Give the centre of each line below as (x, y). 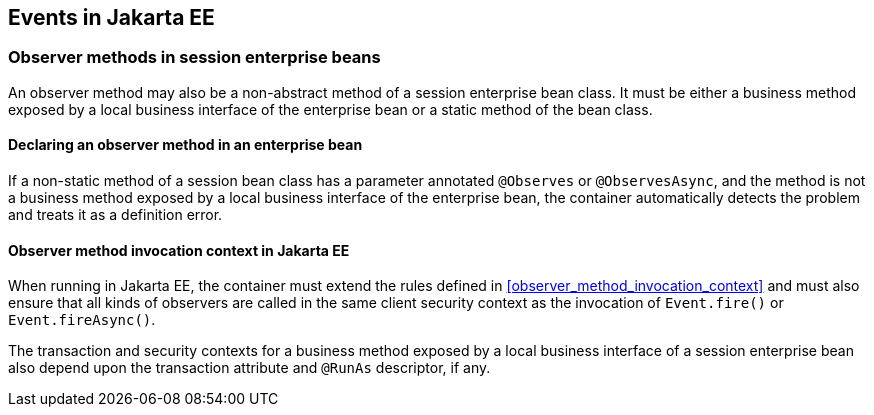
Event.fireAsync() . (82, 320)
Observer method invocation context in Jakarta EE (179, 250)
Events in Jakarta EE (111, 17)
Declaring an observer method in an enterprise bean (185, 145)
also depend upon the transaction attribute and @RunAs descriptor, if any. (249, 368)
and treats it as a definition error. (115, 215)
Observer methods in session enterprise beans (194, 57)
